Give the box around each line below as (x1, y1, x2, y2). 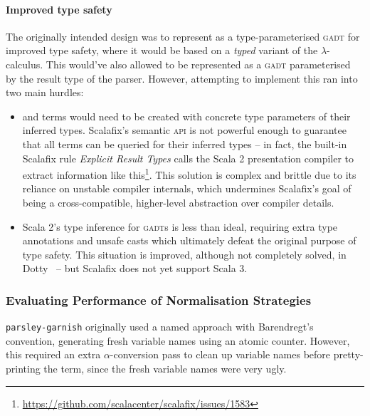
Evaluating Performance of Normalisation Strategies (6, 291, 312, 308)
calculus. (6, 56, 43, 71)
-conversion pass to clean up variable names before (110, 347, 331, 362)
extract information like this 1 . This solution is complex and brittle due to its (22, 165, 356, 182)
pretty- (333, 347, 364, 362)
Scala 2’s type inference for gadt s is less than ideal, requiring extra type (22, 219, 338, 234)
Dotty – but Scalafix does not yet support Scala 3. (22, 261, 248, 276)
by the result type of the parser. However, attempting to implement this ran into (6, 71, 358, 85)
